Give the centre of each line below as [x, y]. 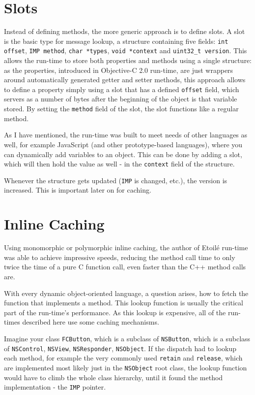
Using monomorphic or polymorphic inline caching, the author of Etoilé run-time [126, 247]
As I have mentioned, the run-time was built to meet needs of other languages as [126, 135]
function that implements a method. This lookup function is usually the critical [124, 303]
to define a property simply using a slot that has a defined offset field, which [122, 89]
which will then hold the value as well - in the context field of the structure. [119, 164]
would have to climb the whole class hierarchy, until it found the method [113, 377]
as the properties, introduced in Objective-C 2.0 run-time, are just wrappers [119, 70]
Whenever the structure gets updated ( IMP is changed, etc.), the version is [116, 180]
